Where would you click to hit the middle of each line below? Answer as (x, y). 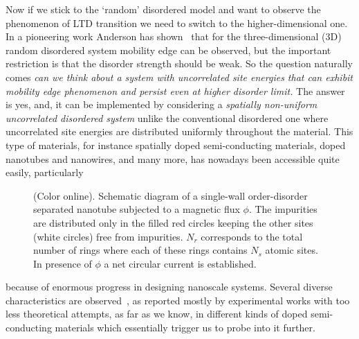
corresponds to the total (252, 236)
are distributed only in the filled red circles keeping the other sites (173, 222)
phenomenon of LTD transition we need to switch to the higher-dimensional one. (177, 23)
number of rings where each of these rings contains (140, 250)
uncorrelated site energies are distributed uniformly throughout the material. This (179, 131)
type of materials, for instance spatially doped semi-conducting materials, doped (176, 145)
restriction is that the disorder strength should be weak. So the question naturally (179, 63)
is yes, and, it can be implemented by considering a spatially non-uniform (162, 104)
